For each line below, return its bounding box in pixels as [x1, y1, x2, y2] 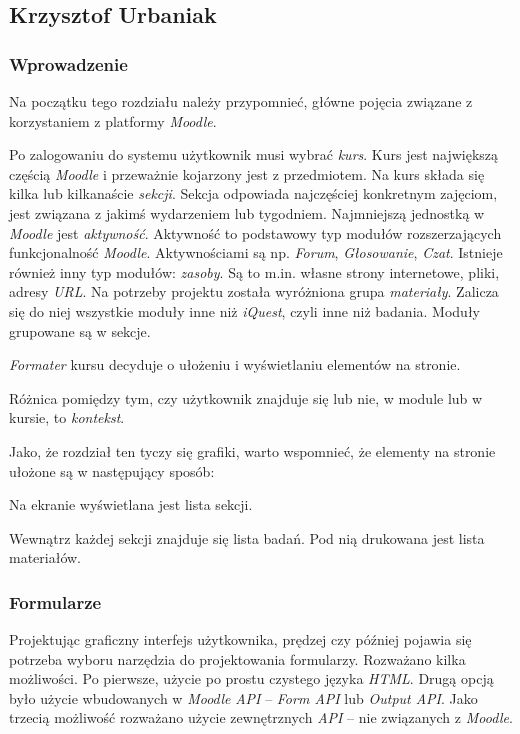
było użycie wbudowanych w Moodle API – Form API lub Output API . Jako [9, 687, 478, 708]
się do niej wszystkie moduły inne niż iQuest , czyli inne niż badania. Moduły [9, 300, 480, 321]
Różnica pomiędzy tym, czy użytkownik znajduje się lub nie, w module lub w [9, 387, 483, 408]
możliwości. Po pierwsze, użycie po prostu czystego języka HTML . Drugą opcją [9, 668, 494, 689]
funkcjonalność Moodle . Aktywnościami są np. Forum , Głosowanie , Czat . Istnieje [9, 242, 503, 263]
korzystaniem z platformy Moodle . [9, 110, 217, 131]
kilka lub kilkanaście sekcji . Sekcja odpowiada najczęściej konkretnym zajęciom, [9, 183, 498, 204]
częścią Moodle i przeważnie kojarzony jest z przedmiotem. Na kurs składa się [9, 163, 485, 184]
